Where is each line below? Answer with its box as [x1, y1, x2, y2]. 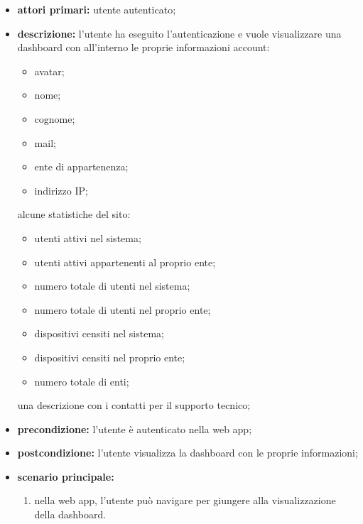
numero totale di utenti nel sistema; [34, 278, 190, 293]
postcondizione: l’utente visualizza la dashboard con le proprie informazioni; [17, 445, 358, 460]
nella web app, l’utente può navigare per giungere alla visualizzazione [34, 493, 336, 508]
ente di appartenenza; [34, 159, 129, 174]
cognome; [34, 111, 75, 126]
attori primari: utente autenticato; [17, 2, 176, 16]
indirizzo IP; [34, 182, 88, 197]
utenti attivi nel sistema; [34, 230, 141, 245]
